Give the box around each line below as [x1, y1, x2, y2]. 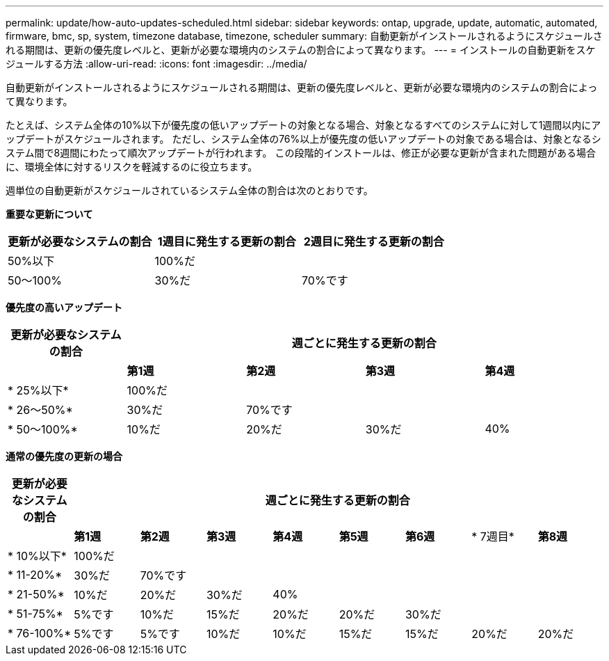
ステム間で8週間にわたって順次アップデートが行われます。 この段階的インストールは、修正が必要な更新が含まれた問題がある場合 [6, 147, 596, 159]
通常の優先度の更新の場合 [6, 450, 122, 462]
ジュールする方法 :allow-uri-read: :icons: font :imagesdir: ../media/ [6, 58, 307, 70]
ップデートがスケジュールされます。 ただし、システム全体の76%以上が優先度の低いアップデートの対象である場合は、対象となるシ [6, 133, 601, 145]
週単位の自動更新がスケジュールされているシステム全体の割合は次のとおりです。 [6, 184, 373, 196]
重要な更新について [6, 208, 93, 220]
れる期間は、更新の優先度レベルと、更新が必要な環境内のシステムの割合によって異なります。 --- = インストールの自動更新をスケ [6, 44, 596, 56]
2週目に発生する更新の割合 [303, 234, 444, 248]
